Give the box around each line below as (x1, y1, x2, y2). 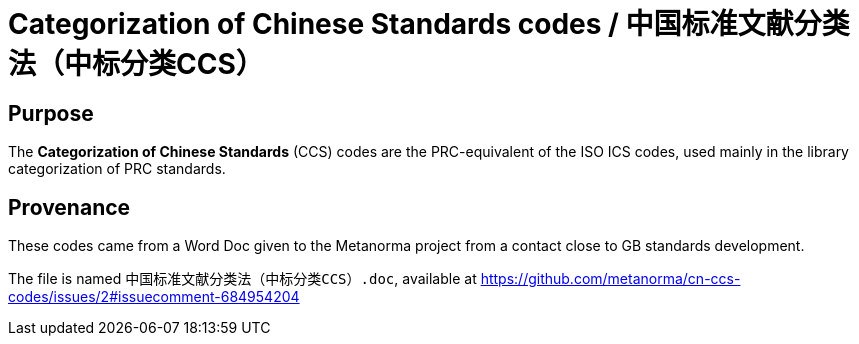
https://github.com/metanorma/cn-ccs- (480, 270, 741, 288)
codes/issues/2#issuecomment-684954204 (8, 288, 300, 306)
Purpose (8, 100, 94, 126)
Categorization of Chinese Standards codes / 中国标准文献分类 (8, 7, 850, 41)
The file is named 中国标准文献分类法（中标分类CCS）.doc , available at (8, 270, 477, 288)
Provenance (8, 194, 131, 220)
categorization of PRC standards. (8, 160, 226, 178)
